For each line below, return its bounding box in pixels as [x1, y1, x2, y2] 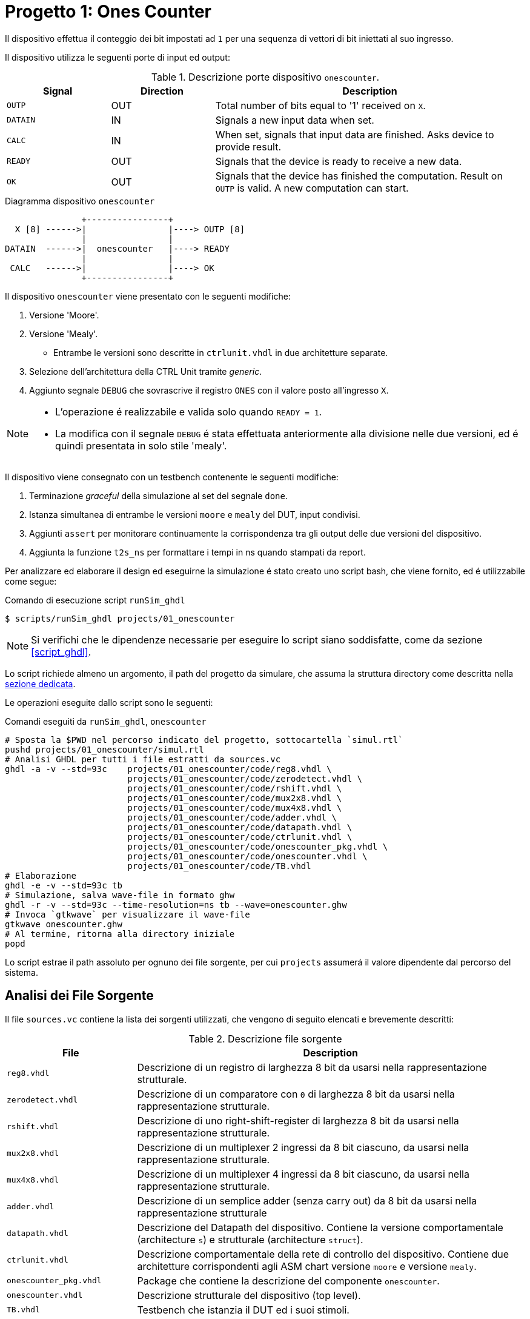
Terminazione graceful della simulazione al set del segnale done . [29, 490, 288, 501]
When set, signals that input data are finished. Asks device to [215, 128, 494, 141]
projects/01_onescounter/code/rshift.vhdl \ [127, 783, 342, 793]
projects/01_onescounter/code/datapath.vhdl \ [127, 822, 353, 832]
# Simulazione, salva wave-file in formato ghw [5, 890, 235, 900]
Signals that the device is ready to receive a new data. [215, 155, 462, 167]
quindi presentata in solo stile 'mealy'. [55, 439, 227, 452]
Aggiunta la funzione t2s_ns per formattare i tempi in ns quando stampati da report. [29, 546, 366, 557]
